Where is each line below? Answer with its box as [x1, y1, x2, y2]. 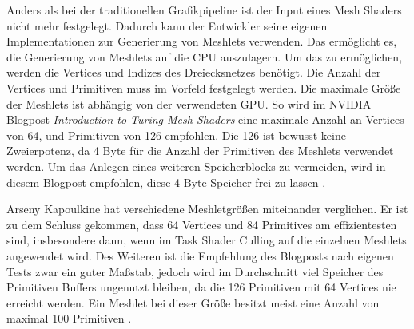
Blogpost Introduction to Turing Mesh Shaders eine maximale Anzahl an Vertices [6, 111, 404, 128]
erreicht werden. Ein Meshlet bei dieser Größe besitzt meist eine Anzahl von [6, 294, 380, 311]
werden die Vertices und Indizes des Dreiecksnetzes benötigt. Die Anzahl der [6, 64, 381, 81]
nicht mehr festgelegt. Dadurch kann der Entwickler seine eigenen [6, 17, 328, 34]
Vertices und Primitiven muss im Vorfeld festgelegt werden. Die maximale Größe [6, 79, 401, 96]
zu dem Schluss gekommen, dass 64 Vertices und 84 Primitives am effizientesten [6, 216, 397, 232]
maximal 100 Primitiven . [6, 310, 132, 327]
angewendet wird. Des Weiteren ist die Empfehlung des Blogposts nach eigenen [6, 247, 394, 264]
